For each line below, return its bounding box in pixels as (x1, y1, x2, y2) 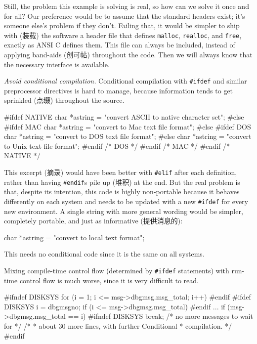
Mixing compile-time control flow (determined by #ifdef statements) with (4, 265, 229, 275)
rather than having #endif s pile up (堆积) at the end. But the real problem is (4, 176, 240, 187)
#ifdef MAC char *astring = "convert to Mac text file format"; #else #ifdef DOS (4, 121, 251, 131)
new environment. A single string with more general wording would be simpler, (4, 206, 243, 216)
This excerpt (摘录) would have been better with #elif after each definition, (4, 167, 237, 177)
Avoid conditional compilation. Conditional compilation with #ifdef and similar (4, 76, 247, 86)
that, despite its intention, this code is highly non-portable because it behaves (4, 186, 240, 197)
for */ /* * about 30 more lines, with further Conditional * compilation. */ (4, 321, 232, 331)
